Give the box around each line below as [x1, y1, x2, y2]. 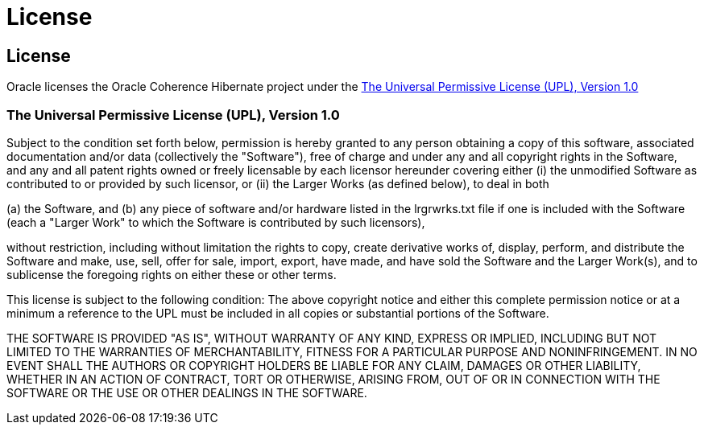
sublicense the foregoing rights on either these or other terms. [6, 267, 337, 281]
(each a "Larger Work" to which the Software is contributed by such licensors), [6, 215, 425, 229]
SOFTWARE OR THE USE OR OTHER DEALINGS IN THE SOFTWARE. [6, 385, 367, 400]
